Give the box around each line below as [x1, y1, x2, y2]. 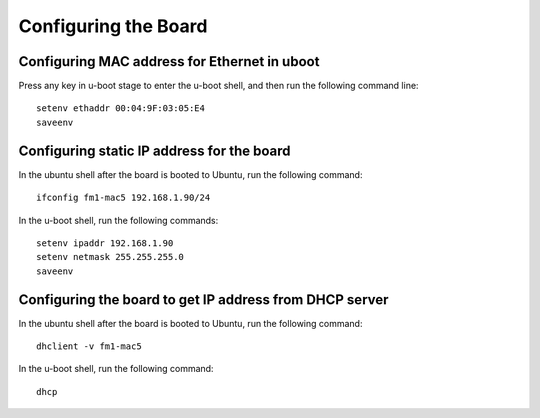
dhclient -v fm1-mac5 [36, 341, 142, 352]
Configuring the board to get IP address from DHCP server [18, 291, 389, 308]
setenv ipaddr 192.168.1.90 [36, 237, 174, 249]
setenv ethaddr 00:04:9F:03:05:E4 [36, 103, 205, 114]
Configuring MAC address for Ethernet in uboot [18, 53, 320, 70]
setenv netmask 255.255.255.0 [36, 251, 185, 263]
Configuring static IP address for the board [18, 142, 291, 159]
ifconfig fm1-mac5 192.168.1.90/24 [36, 192, 211, 204]
